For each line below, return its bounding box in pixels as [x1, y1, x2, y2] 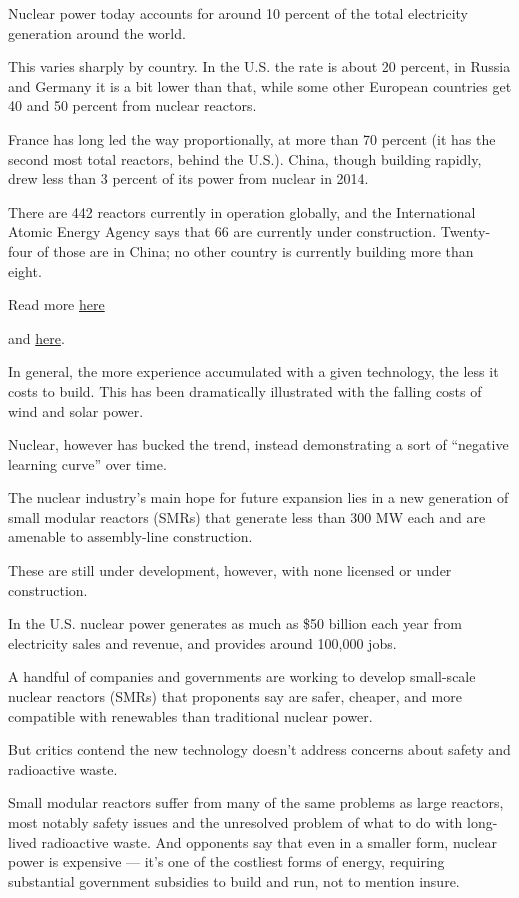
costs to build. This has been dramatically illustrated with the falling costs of [8, 380, 482, 401]
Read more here [8, 294, 105, 315]
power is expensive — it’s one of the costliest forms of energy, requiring [8, 851, 445, 872]
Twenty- [440, 221, 491, 242]
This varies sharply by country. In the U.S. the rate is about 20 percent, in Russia [8, 56, 511, 77]
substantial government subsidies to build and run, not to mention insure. [8, 870, 460, 891]
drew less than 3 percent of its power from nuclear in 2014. [8, 168, 369, 189]
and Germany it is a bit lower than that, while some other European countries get [8, 75, 512, 96]
